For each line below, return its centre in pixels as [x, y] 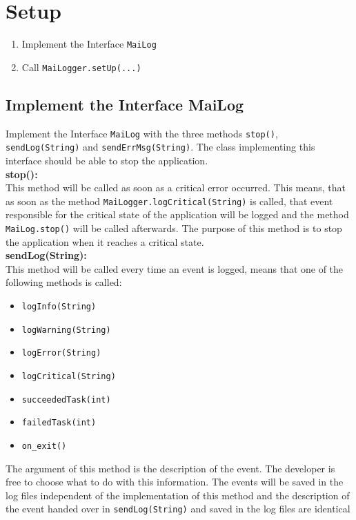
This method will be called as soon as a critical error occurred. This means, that [176, 187]
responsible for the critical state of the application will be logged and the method [177, 214]
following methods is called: [64, 282]
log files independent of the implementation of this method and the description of [178, 495]
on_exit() [44, 446]
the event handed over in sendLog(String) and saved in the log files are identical [178, 509]
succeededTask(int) [66, 399]
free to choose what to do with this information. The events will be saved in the [175, 482]
